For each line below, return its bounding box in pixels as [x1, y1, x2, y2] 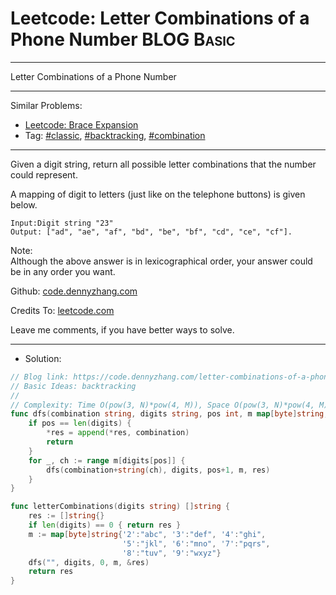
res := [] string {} [28, 511, 105, 521]
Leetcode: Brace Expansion [24, 118, 139, 131]
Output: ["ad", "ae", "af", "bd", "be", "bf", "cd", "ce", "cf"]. [10, 227, 293, 237]
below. [10, 198, 38, 211]
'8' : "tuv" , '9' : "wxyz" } [121, 548, 222, 558]
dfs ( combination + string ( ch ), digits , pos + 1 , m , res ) [46, 465, 271, 475]
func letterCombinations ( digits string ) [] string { [10, 502, 230, 512]
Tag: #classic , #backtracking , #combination [24, 129, 206, 141]
